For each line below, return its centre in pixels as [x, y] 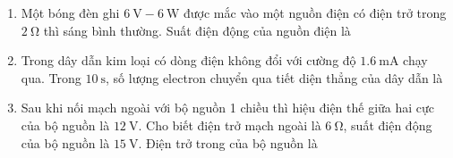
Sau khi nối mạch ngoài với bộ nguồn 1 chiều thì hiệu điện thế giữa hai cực [228, 108]
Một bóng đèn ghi [70, 12]
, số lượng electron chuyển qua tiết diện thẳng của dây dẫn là [274, 77]
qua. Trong [51, 77]
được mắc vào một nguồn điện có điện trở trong [315, 12]
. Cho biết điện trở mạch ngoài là [230, 125]
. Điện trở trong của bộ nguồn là [228, 142]
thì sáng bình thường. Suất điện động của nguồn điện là [197, 30]
